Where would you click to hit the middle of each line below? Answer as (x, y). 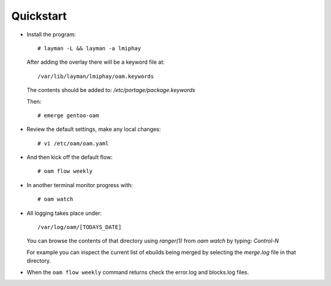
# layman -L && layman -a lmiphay (89, 48)
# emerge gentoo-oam (68, 115)
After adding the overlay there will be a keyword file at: (96, 62)
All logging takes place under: (64, 213)
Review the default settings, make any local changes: (94, 129)
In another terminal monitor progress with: (80, 185)
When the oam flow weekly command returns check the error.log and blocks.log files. (138, 272)
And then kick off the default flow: (70, 157)
